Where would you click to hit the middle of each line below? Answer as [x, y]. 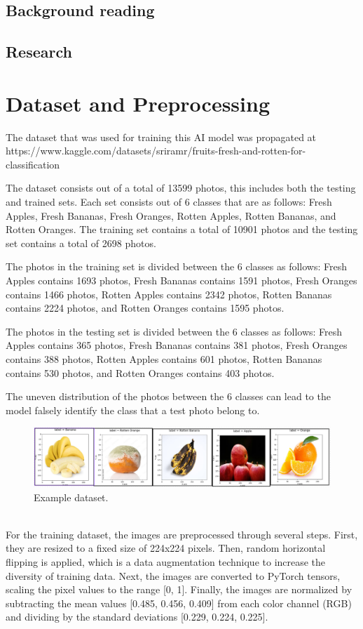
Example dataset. [71, 497]
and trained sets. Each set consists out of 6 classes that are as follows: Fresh [169, 202]
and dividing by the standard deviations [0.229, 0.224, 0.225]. [137, 617]
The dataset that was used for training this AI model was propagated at [161, 137]
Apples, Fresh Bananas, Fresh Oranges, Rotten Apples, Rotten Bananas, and [171, 215]
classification [33, 164]
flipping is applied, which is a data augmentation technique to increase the [166, 562]
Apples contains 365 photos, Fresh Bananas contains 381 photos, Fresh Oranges [177, 345]
